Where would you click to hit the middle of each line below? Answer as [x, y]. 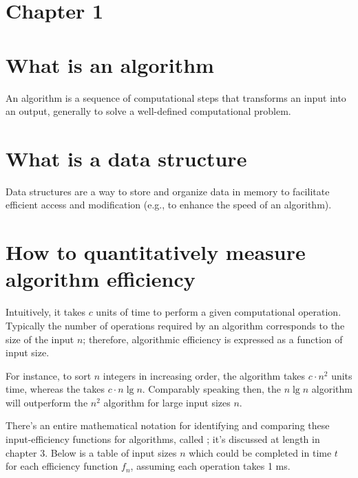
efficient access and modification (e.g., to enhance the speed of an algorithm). [169, 205]
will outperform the [47, 402]
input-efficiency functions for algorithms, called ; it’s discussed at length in [163, 439]
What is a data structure [126, 158]
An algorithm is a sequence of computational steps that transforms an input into [176, 97]
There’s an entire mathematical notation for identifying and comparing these [168, 425]
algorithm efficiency [101, 279]
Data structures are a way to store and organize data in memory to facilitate [168, 191]
